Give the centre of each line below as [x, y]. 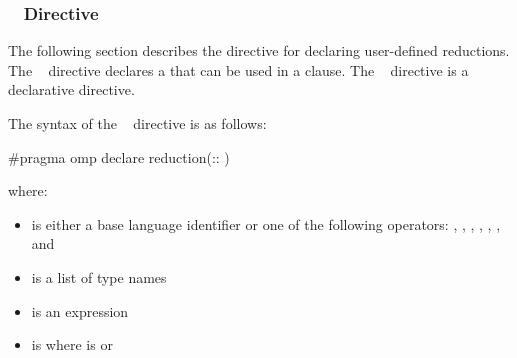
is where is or [72, 344]
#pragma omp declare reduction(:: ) [119, 156]
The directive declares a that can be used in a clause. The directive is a [238, 69]
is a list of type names [99, 276]
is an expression [80, 310]
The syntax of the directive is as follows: [137, 123]
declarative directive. [71, 89]
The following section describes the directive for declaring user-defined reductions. [259, 50]
